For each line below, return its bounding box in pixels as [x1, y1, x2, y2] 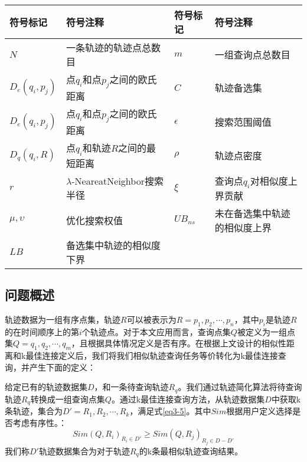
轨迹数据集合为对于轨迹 [38, 444, 130, 457]
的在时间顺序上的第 [5, 325, 79, 338]
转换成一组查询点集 [30, 392, 105, 405]
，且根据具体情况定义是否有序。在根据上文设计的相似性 [71, 337, 286, 349]
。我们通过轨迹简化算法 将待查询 [178, 381, 302, 393]
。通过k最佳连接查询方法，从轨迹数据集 [111, 392, 265, 405]
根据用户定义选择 [226, 405, 293, 417]
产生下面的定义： [29, 361, 96, 373]
